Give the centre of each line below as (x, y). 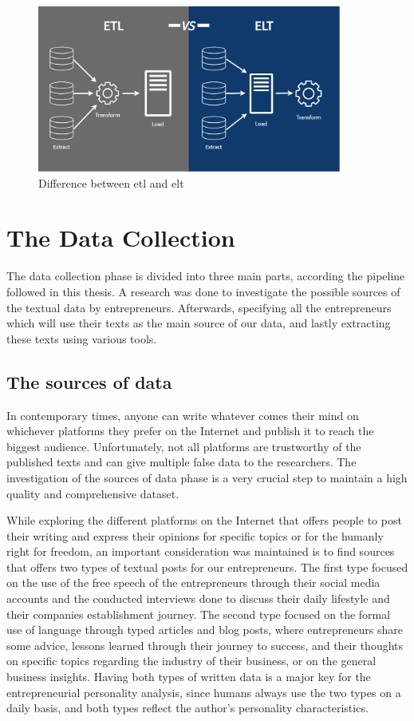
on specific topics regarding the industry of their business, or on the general (191, 661)
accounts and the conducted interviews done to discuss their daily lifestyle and (198, 598)
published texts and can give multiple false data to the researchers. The (181, 462)
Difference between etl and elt (111, 182)
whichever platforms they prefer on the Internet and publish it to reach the (190, 431)
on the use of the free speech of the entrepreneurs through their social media (193, 582)
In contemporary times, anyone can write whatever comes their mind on (183, 415)
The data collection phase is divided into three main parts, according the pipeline (206, 276)
